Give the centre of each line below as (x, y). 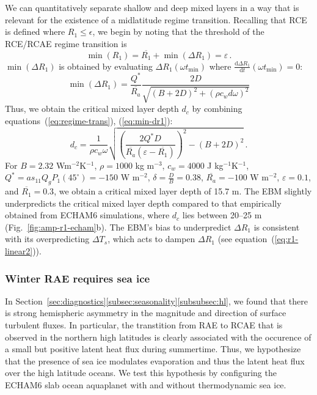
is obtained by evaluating (106, 66)
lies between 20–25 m (222, 215)
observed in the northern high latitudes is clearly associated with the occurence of (158, 337)
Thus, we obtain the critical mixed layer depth (92, 109)
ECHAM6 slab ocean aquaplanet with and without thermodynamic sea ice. (146, 385)
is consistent (277, 227)
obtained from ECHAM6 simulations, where (87, 215)
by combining (217, 109)
